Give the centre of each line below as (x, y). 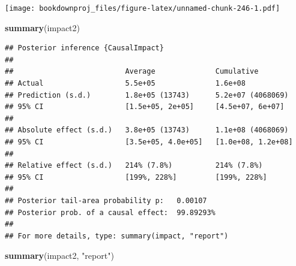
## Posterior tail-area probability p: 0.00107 (106, 200)
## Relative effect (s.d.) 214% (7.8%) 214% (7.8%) (134, 166)
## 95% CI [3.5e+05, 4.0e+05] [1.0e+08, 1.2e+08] (149, 142)
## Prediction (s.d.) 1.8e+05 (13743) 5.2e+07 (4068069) (147, 95)
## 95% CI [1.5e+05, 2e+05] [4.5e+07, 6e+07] (145, 107)
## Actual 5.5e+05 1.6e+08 (125, 84)
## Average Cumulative (132, 72)
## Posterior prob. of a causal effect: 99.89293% (110, 212)
